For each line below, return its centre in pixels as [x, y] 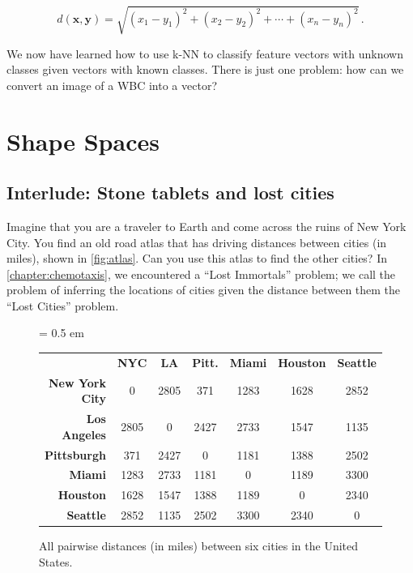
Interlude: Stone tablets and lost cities [170, 192]
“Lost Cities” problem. [63, 305]
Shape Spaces [83, 141]
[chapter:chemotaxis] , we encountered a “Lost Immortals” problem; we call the [201, 274]
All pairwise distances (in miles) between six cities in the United [199, 546]
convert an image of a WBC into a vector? [112, 85]
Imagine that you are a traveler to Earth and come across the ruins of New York [206, 226]
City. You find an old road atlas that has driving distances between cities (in [197, 242]
